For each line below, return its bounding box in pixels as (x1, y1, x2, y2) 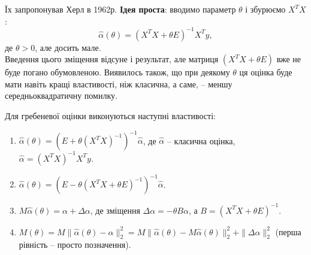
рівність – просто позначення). (19, 238, 131, 251)
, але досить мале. (35, 41, 101, 53)
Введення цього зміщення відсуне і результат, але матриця (5, 53, 219, 65)
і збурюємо (245, 3, 286, 15)
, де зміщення (90, 204, 140, 216)
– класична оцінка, (167, 134, 235, 147)
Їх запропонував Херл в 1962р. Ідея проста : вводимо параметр (5, 3, 236, 15)
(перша (275, 225, 301, 238)
